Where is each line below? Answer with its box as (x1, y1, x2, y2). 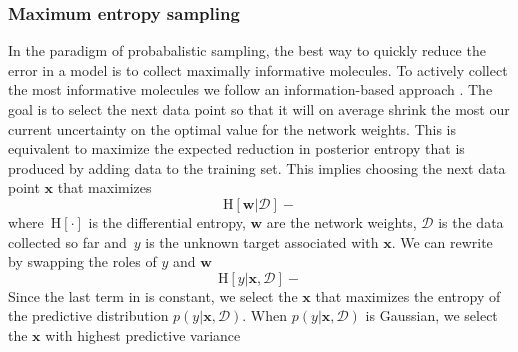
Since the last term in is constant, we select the (8, 285, 298, 306)
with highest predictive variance (45, 324, 241, 345)
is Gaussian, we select (365, 305, 498, 326)
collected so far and (8, 231, 127, 252)
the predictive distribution (8, 305, 169, 326)
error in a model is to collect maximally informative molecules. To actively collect (8, 59, 508, 80)
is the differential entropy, (88, 211, 246, 232)
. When (242, 305, 288, 326)
